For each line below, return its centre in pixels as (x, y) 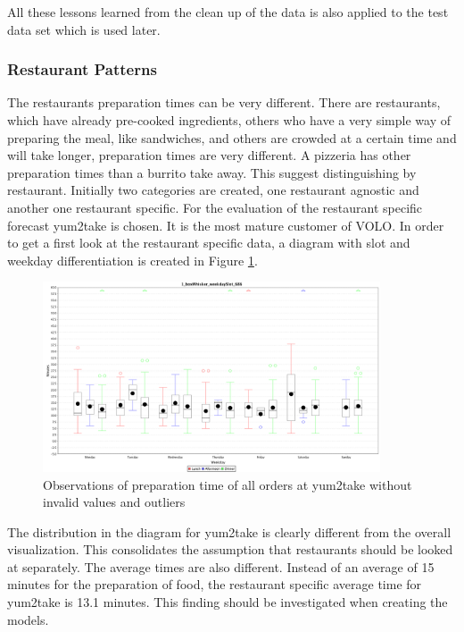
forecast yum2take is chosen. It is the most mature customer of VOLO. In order (226, 225)
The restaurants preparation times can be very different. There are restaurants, (224, 102)
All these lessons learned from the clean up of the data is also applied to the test (228, 12)
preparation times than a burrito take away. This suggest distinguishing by (212, 172)
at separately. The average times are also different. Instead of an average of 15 (221, 566)
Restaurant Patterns (82, 69)
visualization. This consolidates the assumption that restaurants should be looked (230, 549)
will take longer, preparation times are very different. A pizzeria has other (209, 155)
